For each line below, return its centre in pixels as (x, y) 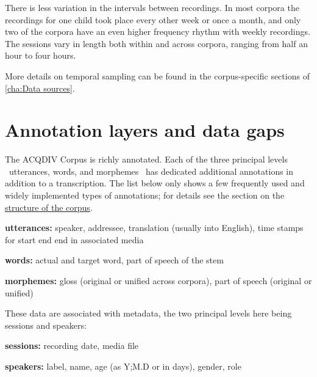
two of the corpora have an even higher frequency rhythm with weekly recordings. (158, 31)
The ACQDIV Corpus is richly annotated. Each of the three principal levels (146, 159)
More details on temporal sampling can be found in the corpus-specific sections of (157, 75)
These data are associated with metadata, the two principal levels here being (148, 313)
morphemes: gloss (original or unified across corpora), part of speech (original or (158, 281)
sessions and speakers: (46, 325)
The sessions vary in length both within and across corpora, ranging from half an (156, 43)
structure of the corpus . (49, 207)
